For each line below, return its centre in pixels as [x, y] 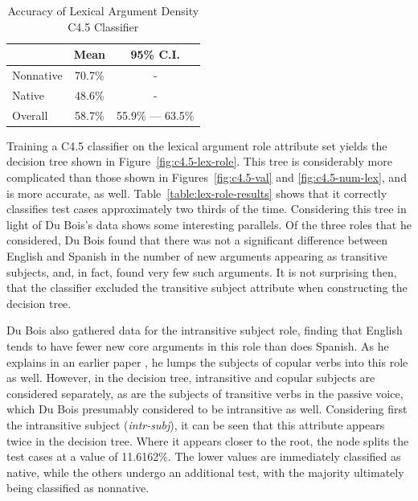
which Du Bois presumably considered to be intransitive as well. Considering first [207, 409]
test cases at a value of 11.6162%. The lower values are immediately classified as [204, 456]
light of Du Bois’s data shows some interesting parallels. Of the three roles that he [209, 224]
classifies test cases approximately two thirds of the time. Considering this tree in [207, 209]
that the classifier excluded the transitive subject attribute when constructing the [207, 287]
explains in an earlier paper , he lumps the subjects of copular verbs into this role [207, 361]
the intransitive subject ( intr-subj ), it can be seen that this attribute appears [196, 424]
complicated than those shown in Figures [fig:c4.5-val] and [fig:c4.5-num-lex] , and [207, 177]
